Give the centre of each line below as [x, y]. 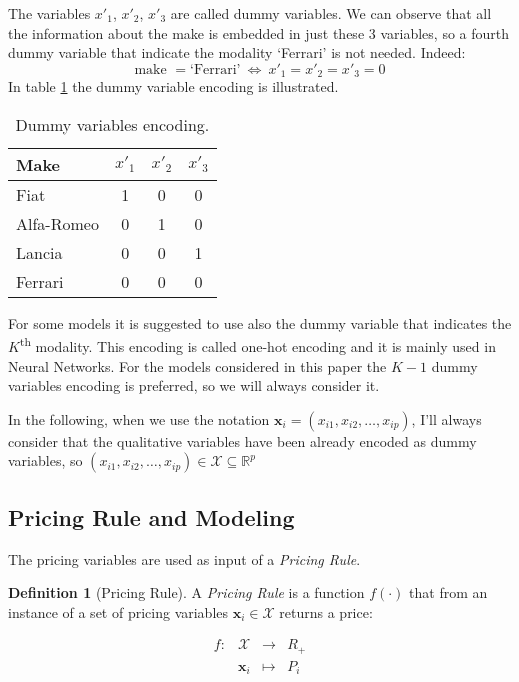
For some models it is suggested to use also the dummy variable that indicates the [260, 322]
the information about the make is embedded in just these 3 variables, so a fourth [259, 32]
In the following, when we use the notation [139, 418]
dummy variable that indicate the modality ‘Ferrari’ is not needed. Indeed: [237, 52]
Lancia [39, 252]
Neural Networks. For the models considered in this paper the [197, 365]
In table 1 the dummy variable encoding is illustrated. [173, 86]
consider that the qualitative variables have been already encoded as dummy [242, 440]
